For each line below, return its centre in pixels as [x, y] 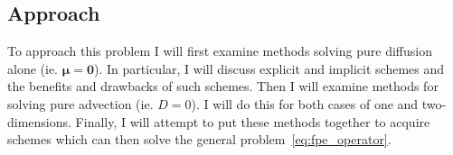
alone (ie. [33, 68]
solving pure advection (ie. [80, 103]
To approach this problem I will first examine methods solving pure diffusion [220, 51]
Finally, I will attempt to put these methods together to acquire [253, 121]
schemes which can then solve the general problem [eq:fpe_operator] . [199, 139]
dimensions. [39, 121]
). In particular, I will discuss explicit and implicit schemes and [269, 68]
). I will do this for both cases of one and [305, 103]
